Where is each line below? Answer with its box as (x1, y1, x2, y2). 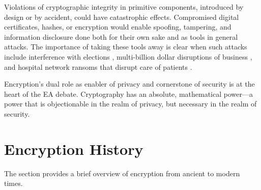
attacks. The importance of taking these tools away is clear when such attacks (4, 41, 247, 52)
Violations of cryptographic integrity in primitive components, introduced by (4, 2, 244, 12)
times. (4, 178, 23, 188)
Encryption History (4, 138, 143, 159)
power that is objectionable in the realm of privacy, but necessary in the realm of (4, 98, 257, 109)
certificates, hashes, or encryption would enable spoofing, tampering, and (4, 21, 231, 32)
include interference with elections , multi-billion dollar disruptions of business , (4, 51, 252, 62)
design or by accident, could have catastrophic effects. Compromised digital (4, 11, 239, 22)
